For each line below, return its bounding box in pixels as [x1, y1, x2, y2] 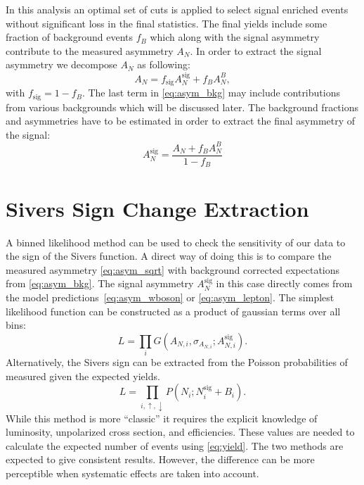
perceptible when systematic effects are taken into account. [6, 465, 259, 480]
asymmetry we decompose [6, 57, 117, 72]
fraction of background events [6, 30, 134, 44]
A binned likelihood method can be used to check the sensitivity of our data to [6, 234, 346, 249]
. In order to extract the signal [190, 43, 322, 58]
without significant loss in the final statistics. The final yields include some [6, 15, 327, 30]
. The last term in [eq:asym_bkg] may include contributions [82, 85, 340, 100]
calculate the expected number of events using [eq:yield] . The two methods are [6, 438, 344, 453]
